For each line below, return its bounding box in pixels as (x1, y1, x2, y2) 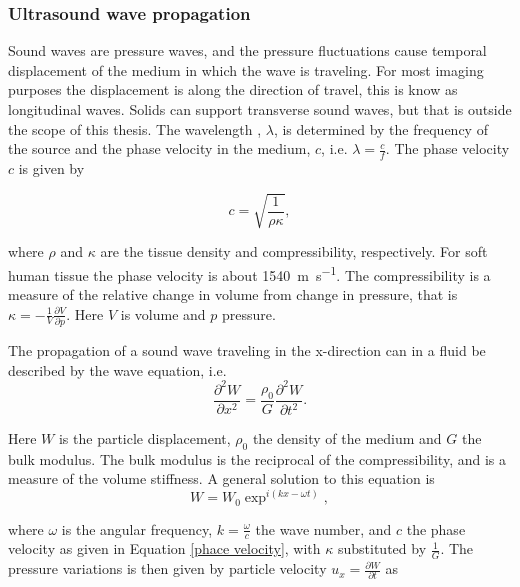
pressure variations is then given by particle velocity (8, 558, 327, 579)
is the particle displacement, (58, 428, 231, 448)
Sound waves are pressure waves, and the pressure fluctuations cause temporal (8, 40, 487, 61)
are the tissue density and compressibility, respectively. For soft (100, 241, 488, 262)
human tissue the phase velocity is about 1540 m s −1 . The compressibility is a (8, 261, 491, 285)
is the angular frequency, (61, 518, 213, 539)
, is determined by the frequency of (273, 118, 488, 139)
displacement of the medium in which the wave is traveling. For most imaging (8, 59, 484, 80)
